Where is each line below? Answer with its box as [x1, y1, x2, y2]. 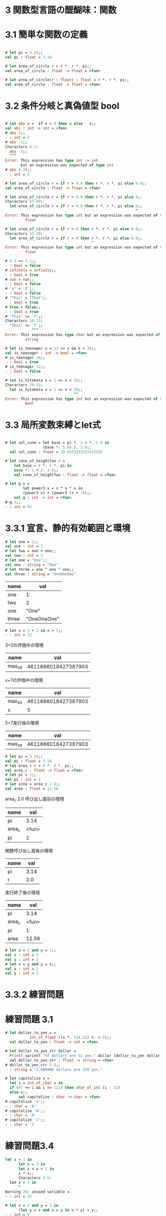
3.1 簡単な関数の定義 [5, 29, 88, 40]
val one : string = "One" [5, 562, 58, 567]
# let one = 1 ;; [5, 539, 39, 544]
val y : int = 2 [5, 971, 39, 976]
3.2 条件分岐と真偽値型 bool [5, 100, 120, 112]
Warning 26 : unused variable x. [5, 1189, 72, 1195]
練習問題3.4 [5, 1141, 54, 1152]
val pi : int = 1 [5, 777, 41, 782]
